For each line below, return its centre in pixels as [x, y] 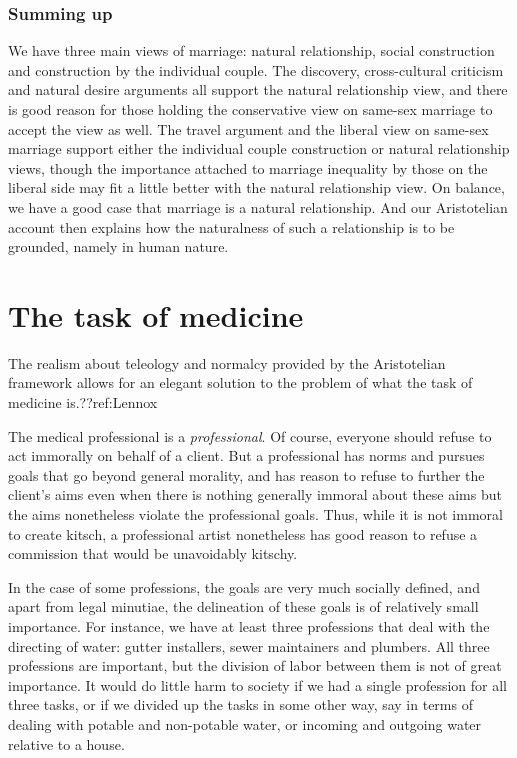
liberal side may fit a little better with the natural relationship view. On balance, [256, 187]
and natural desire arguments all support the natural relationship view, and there [258, 89]
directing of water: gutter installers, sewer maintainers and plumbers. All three [249, 645]
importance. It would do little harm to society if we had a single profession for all [258, 684]
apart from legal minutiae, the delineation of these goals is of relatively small [243, 606]
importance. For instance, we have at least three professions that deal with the [249, 626]
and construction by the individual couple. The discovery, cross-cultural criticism [256, 69]
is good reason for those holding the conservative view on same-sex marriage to [250, 109]
